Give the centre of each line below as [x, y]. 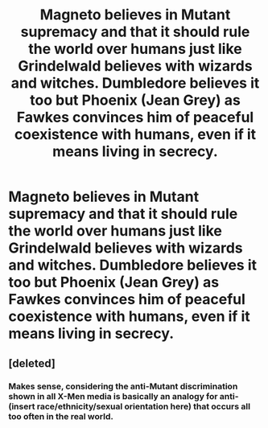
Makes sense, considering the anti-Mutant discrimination [123, 386]
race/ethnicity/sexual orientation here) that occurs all [144, 406]
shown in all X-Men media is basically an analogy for [113, 396]
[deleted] [32, 363]
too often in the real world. [61, 416]
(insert [22, 406]
